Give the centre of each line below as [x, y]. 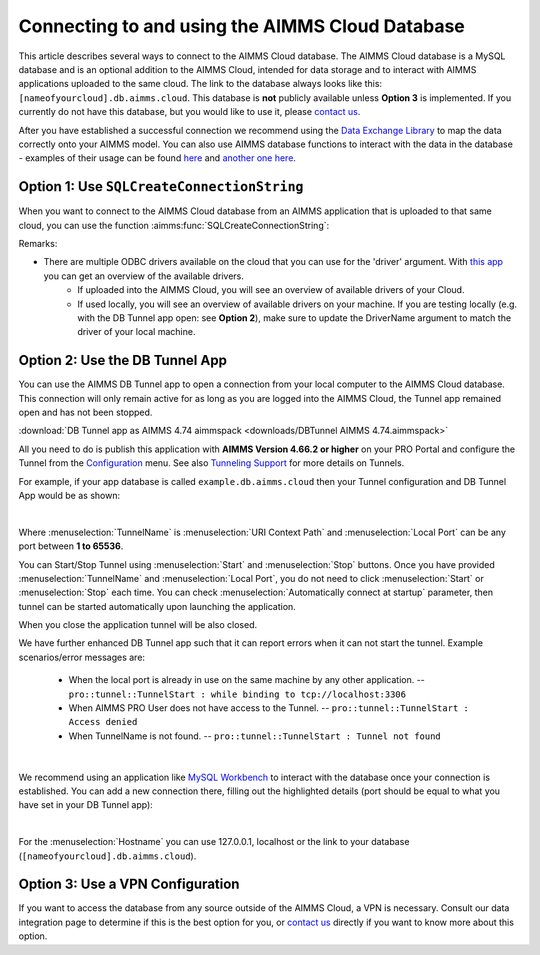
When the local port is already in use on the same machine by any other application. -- [246, 680]
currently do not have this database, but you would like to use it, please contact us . [189, 112]
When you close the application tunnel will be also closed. [138, 625]
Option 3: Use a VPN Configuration [129, 884]
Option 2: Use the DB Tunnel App [122, 360]
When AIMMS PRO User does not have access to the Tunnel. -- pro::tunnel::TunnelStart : [268, 708]
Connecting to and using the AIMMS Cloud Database [241, 26]
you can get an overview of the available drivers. [143, 276]
